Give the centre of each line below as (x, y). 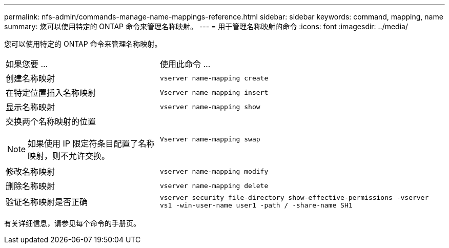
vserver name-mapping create (214, 78)
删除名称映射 (30, 186)
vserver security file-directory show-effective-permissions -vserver (294, 198)
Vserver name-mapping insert (214, 92)
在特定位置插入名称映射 (51, 93)
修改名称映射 (30, 172)
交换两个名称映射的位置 (51, 121)
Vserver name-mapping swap (210, 139)
